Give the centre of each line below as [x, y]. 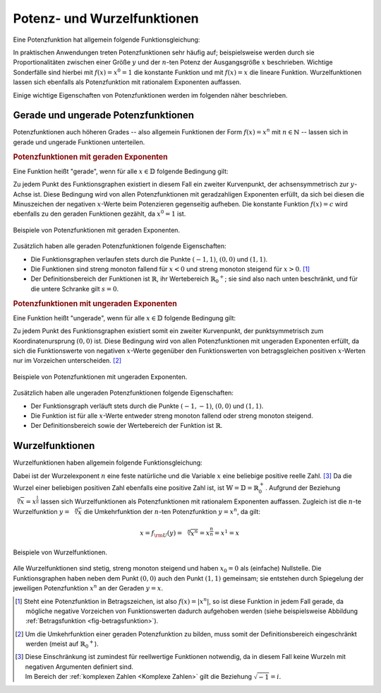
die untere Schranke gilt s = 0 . [75, 289]
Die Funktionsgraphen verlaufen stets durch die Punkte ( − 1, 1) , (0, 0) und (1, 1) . [149, 259]
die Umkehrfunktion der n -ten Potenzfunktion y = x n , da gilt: [172, 511]
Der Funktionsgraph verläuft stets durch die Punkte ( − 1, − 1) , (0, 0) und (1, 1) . [147, 406]
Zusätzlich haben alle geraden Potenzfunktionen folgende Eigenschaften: [120, 246]
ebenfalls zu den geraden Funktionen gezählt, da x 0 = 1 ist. [99, 214]
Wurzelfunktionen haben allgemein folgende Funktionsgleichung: [108, 462]
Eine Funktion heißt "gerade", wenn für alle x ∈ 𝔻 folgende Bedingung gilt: [121, 171]
